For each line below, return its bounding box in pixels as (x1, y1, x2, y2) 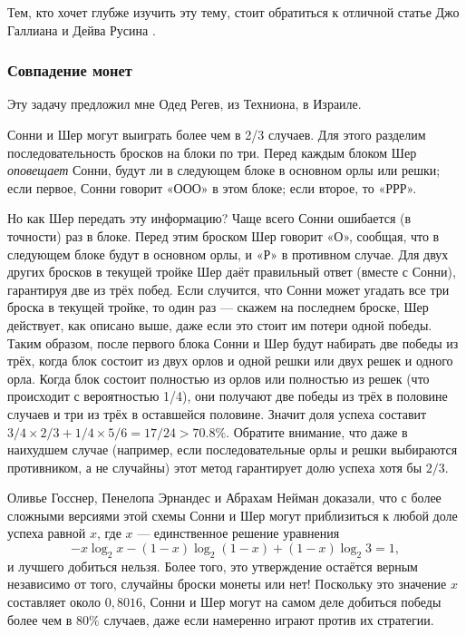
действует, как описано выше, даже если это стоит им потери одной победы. (7, 315, 432, 334)
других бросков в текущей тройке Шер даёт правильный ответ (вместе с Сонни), (7, 262, 456, 281)
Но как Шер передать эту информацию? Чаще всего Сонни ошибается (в (7, 209, 412, 228)
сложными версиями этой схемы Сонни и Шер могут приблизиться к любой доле (7, 505, 458, 524)
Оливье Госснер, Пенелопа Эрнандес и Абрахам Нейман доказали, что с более (7, 488, 442, 507)
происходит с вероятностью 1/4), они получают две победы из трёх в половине (7, 386, 448, 405)
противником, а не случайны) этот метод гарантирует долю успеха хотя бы (7, 457, 422, 476)
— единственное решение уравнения (137, 523, 340, 542)
